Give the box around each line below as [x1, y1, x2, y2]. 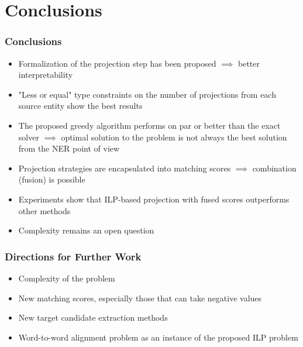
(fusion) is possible [18, 173, 85, 185]
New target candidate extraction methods [18, 311, 168, 324]
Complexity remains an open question [18, 224, 154, 236]
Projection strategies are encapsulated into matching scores [18, 162, 231, 174]
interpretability [18, 68, 73, 81]
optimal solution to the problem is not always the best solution [61, 130, 287, 143]
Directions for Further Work [5, 249, 142, 263]
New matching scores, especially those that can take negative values [18, 291, 262, 304]
